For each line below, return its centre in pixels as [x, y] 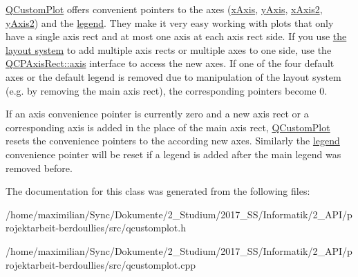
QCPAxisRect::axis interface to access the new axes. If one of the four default [170, 63]
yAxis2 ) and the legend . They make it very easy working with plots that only [170, 22]
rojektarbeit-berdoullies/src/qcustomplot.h [96, 228]
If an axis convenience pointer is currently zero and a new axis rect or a [157, 114]
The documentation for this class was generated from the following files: [158, 191]
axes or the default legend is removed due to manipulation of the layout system [173, 76]
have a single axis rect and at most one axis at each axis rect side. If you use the [176, 36]
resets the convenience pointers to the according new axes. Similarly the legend [173, 141]
